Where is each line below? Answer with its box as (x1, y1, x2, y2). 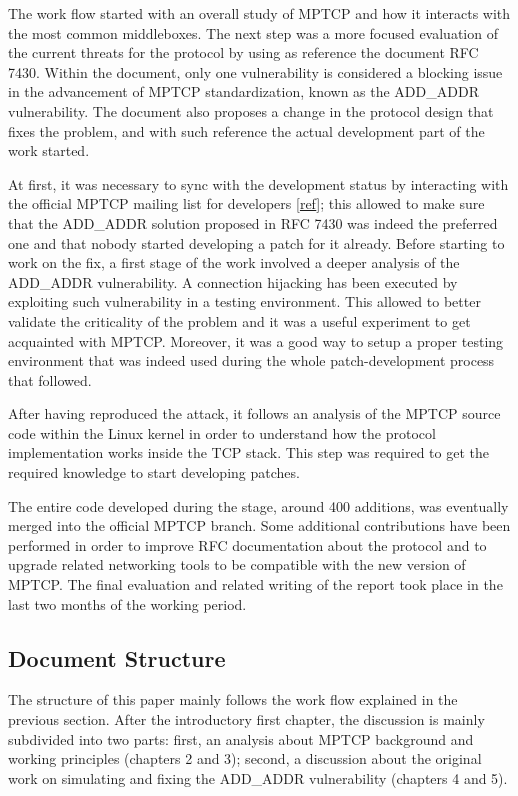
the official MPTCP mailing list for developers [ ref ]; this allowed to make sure (8, 193, 485, 214)
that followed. (8, 369, 92, 390)
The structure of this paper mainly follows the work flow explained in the (8, 689, 458, 710)
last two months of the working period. (8, 593, 247, 614)
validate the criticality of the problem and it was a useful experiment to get (8, 310, 471, 331)
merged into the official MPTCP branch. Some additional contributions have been (8, 515, 511, 536)
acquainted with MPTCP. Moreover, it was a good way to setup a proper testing (8, 330, 504, 351)
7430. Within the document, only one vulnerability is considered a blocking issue (8, 61, 503, 82)
